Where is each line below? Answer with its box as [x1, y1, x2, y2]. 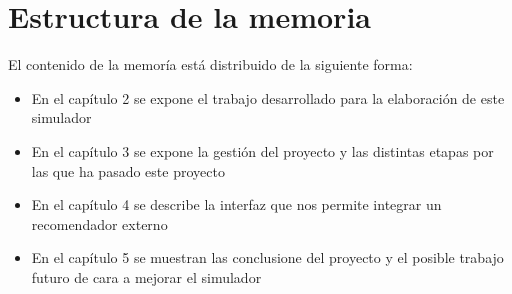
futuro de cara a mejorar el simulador [31, 266, 262, 287]
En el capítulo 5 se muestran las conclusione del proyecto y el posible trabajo [31, 247, 504, 268]
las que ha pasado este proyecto [31, 160, 225, 181]
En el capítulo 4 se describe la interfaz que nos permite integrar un [31, 194, 442, 215]
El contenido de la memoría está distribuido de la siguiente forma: [8, 54, 413, 75]
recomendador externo [31, 213, 168, 234]
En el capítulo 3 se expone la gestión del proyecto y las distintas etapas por [31, 140, 494, 161]
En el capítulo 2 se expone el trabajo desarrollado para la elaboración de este [31, 87, 505, 108]
